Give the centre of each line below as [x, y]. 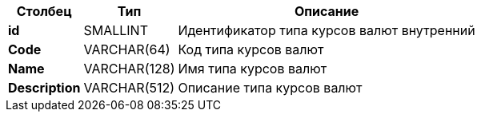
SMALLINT [116, 30]
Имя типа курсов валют [253, 69]
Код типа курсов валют [251, 49]
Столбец [44, 11]
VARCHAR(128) [129, 69]
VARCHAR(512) [129, 88]
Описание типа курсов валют [270, 88]
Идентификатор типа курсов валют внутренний [327, 30]
